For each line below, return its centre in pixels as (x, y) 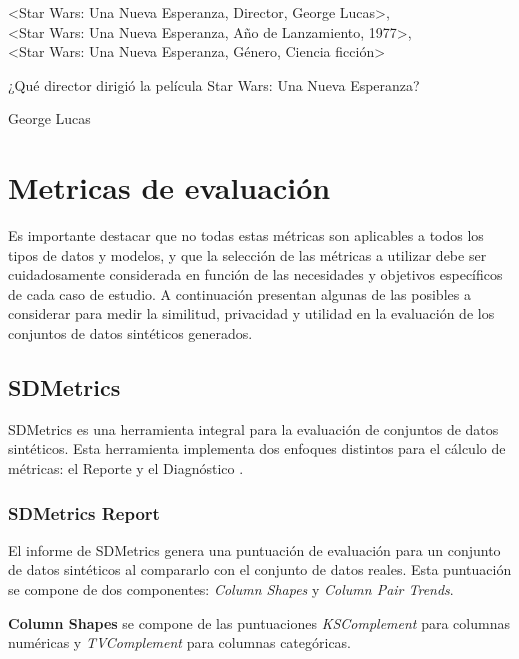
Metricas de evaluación (169, 187)
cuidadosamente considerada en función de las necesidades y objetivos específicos (255, 274)
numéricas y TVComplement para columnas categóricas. (180, 642)
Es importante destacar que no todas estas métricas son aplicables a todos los (246, 235)
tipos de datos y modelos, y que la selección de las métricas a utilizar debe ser (247, 254)
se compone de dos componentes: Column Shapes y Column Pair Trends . (231, 589)
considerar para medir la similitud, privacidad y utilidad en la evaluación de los (251, 313)
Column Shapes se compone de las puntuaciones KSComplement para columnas (259, 622)
